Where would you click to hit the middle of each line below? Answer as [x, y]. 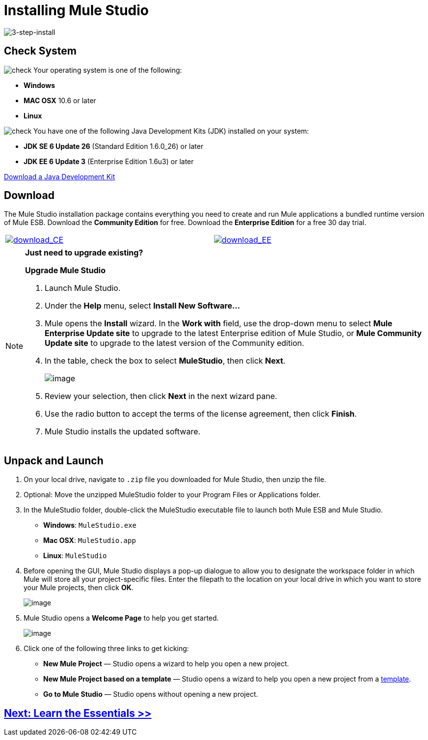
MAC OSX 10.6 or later [60, 100]
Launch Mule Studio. [83, 288]
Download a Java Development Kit [60, 176]
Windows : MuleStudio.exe [90, 525]
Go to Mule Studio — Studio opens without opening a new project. [151, 694]
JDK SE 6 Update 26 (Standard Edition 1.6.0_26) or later [114, 146]
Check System [40, 51]
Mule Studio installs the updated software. [123, 432]
